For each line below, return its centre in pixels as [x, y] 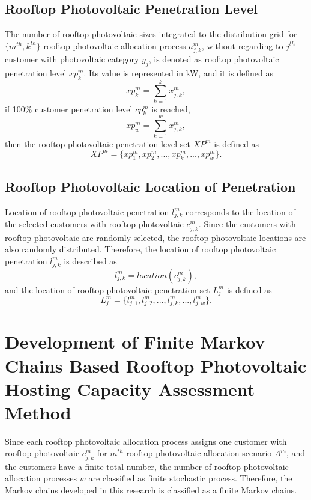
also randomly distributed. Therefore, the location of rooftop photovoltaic [140, 249]
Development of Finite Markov [135, 342]
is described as [90, 261]
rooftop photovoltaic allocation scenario [199, 453]
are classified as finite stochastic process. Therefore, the [190, 478]
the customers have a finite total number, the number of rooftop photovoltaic [147, 466]
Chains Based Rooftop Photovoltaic [156, 365]
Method [38, 412]
